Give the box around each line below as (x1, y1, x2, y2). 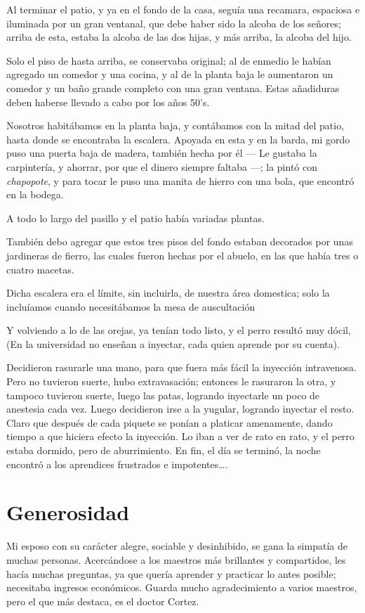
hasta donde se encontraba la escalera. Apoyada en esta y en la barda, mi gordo (6, 131, 350, 146)
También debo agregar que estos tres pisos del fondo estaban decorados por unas (6, 234, 353, 249)
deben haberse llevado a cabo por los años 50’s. (6, 94, 210, 109)
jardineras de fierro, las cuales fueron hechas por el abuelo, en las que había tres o (6, 247, 359, 262)
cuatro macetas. (6, 262, 74, 276)
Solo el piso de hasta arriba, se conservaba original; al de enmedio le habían (6, 53, 331, 67)
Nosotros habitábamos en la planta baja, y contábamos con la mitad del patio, (6, 118, 345, 133)
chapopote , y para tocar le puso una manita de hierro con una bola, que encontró (6, 173, 354, 188)
